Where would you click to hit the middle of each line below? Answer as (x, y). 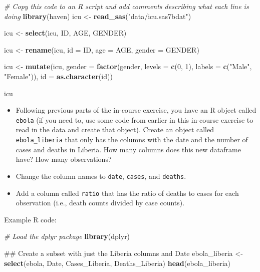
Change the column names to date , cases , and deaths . (101, 176)
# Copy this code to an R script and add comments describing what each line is (126, 6)
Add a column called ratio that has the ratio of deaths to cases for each (127, 193)
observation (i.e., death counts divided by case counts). (100, 203)
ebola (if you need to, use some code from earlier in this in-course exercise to (135, 119)
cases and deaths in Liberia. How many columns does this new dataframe (128, 149)
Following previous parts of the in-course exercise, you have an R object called (136, 110)
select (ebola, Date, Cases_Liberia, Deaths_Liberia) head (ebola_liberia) (117, 263)
